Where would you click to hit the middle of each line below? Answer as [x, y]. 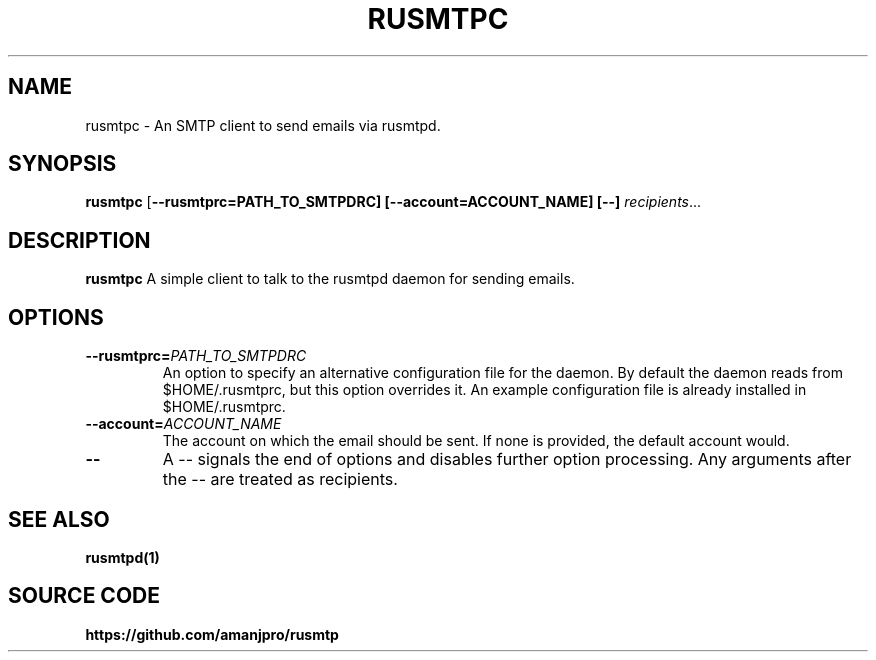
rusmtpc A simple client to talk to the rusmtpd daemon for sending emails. [330, 279]
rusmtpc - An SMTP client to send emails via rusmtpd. [263, 125]
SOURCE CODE [84, 596]
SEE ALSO [59, 519]
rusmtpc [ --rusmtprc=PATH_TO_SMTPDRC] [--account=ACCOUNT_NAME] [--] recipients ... [393, 202]
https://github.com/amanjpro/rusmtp [212, 634]
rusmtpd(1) [122, 557]
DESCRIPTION [79, 240]
